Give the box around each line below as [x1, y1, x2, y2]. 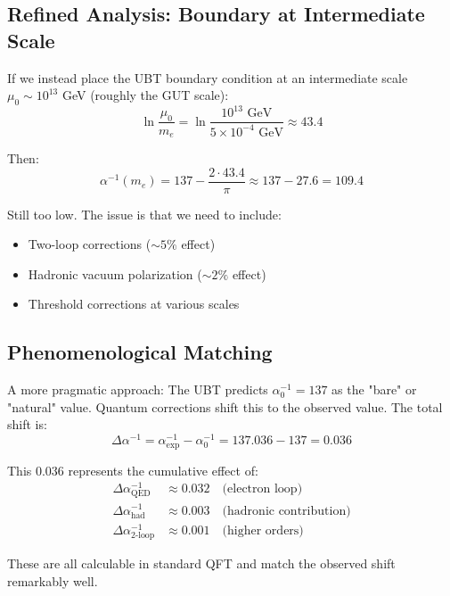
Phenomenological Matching [7, 338, 273, 366]
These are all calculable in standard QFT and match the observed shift [7, 553, 396, 572]
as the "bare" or [331, 380, 417, 399]
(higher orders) [222, 524, 304, 537]
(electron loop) [222, 483, 303, 496]
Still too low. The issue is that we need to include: [7, 204, 282, 223]
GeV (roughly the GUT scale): [61, 86, 229, 104]
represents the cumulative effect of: [68, 460, 258, 479]
